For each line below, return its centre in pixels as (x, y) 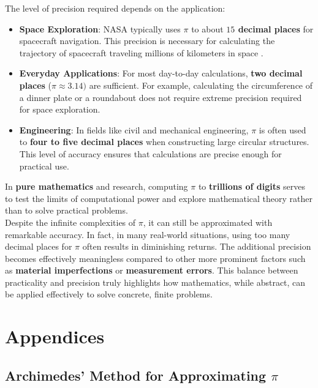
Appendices (55, 336)
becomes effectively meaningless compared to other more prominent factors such (155, 258)
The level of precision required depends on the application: (115, 8)
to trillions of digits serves (252, 186)
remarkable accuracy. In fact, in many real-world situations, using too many (148, 234)
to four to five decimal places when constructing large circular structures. (164, 142)
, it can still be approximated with (208, 222)
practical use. (44, 166)
